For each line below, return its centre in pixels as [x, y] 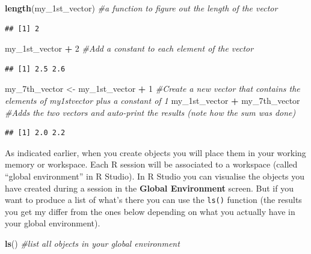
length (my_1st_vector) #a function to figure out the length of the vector [141, 8]
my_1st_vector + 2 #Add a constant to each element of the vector [129, 48]
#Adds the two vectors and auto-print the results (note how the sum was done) [150, 112]
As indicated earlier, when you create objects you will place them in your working [155, 152]
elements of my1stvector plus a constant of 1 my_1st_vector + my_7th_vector [152, 100]
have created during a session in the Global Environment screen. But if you [149, 188]
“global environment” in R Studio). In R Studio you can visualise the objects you [155, 176]
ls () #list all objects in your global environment [92, 243]
